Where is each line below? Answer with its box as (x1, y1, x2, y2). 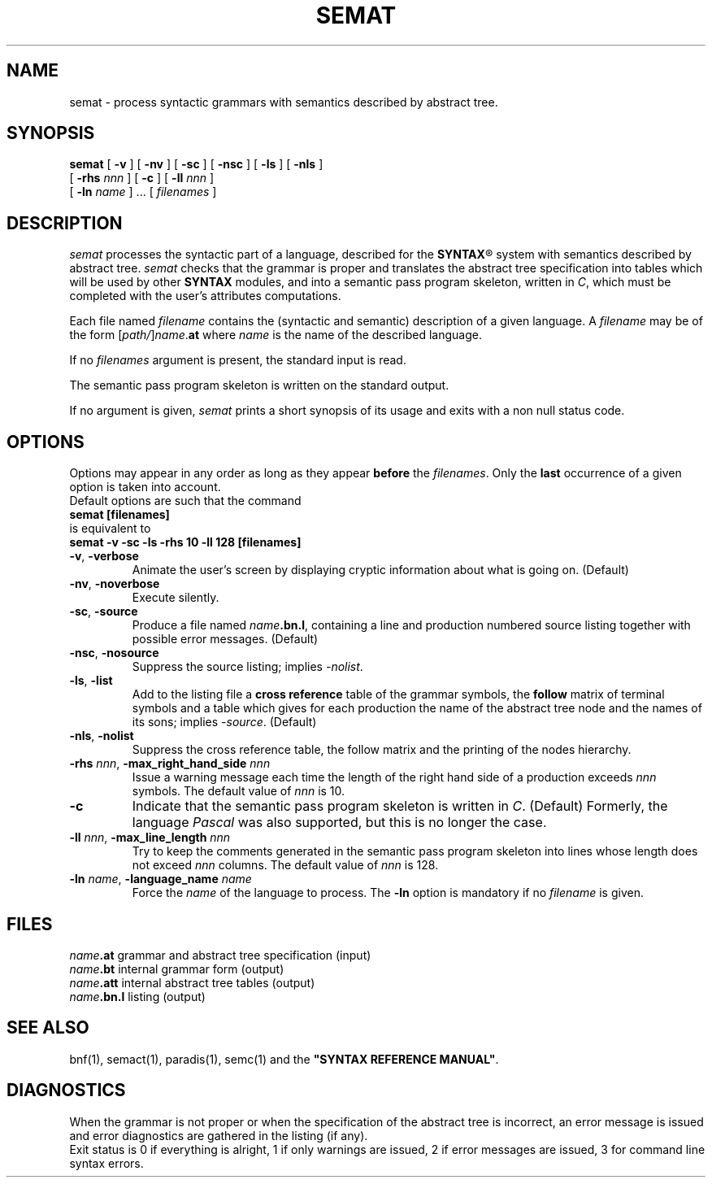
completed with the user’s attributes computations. (69, 289, 341, 303)
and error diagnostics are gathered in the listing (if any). (69, 1128, 368, 1143)
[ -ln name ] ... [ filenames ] (69, 185, 217, 199)
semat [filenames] (69, 507, 170, 522)
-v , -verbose (69, 549, 139, 564)
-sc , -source (69, 604, 138, 619)
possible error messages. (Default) (132, 632, 319, 646)
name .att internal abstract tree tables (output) (69, 975, 315, 990)
